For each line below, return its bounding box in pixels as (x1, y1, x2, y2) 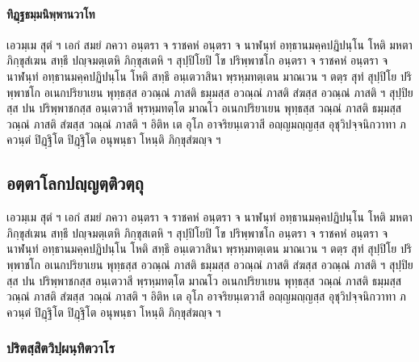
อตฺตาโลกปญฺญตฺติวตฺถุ (6, 170, 144, 196)
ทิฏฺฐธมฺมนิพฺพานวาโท (6, 5, 95, 22)
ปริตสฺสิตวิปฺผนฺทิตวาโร (6, 338, 115, 358)
